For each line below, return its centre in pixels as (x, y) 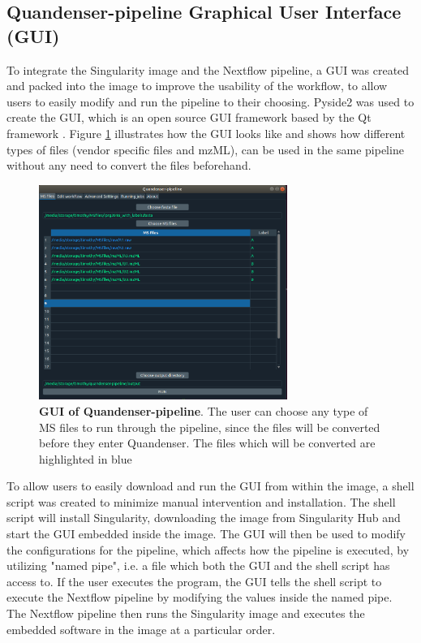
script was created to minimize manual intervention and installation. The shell (201, 501)
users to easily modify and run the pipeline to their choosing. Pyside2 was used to (210, 101)
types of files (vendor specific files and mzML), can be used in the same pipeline (205, 149)
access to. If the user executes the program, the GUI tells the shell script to (194, 581)
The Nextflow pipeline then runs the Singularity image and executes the (186, 613)
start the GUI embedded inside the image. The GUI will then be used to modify (206, 534)
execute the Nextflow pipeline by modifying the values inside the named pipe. (200, 597)
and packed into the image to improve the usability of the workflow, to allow (197, 86)
